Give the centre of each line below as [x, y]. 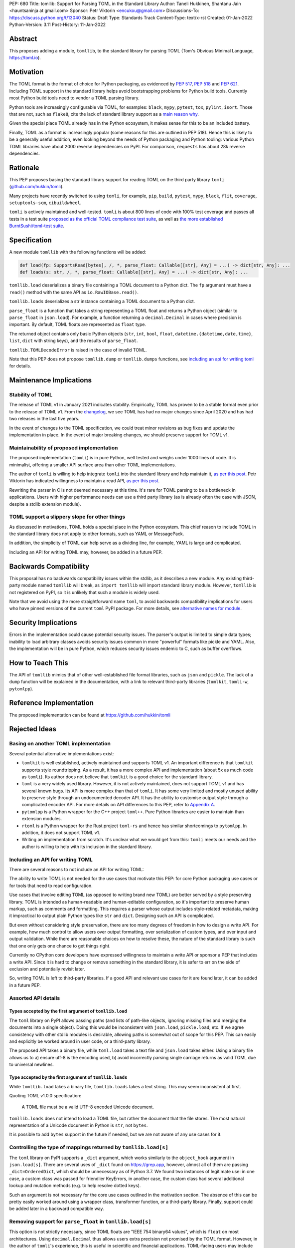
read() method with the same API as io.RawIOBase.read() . [74, 292]
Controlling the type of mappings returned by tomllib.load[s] [89, 1147]
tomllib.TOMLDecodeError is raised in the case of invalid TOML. [78, 350]
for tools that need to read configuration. [51, 886]
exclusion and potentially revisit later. [47, 969]
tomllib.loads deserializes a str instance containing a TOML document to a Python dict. [102, 302]
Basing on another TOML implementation [60, 744]
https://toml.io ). [25, 58]
